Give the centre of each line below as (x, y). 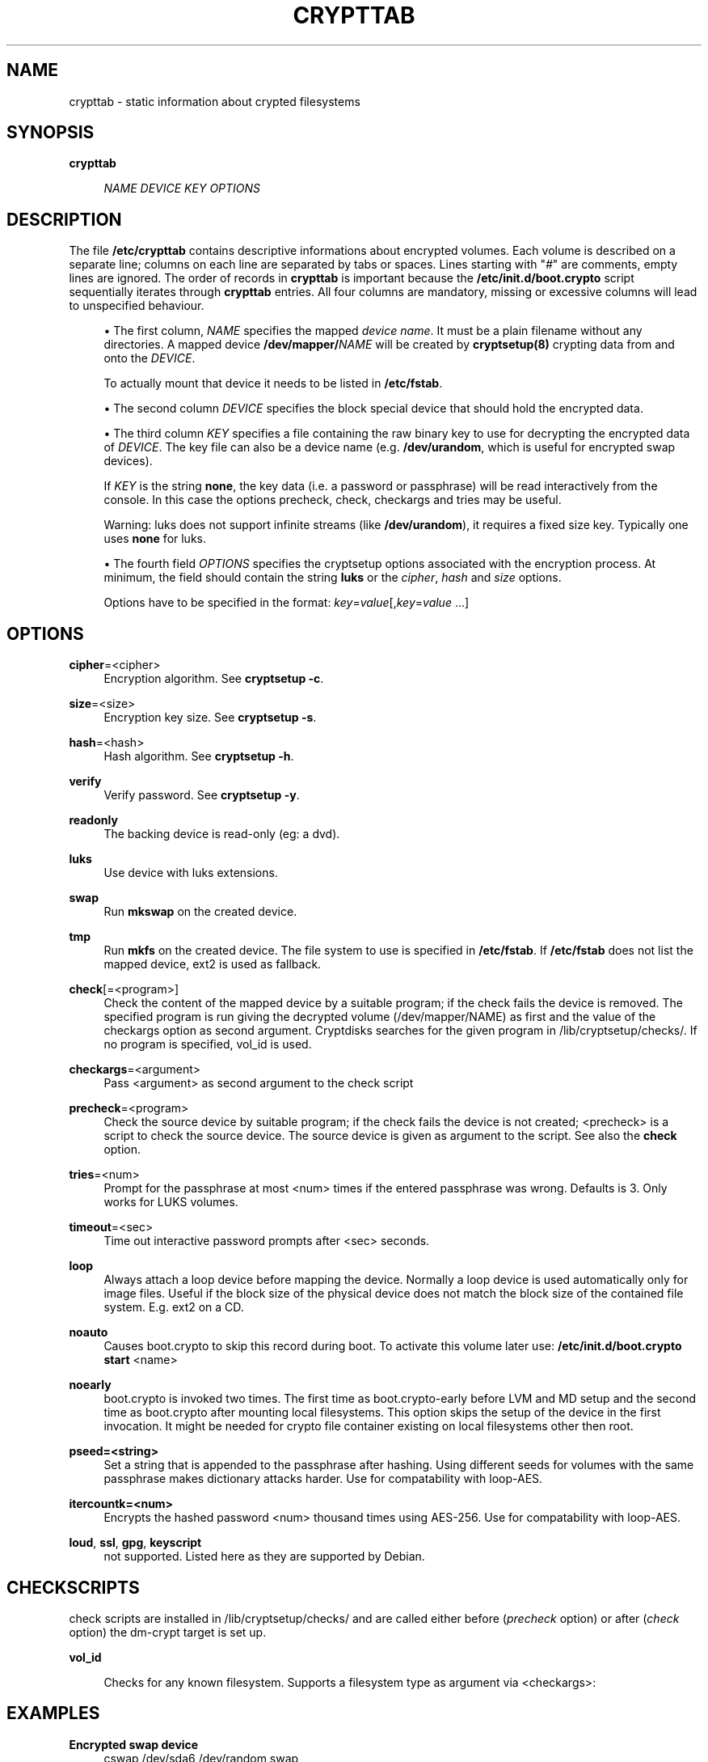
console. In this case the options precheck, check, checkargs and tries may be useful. (333, 500)
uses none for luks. (155, 539)
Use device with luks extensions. (191, 873)
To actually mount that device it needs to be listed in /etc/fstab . (273, 383)
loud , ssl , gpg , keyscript (135, 1543)
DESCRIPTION (64, 219)
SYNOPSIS (51, 133)
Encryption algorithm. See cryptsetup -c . (214, 679)
